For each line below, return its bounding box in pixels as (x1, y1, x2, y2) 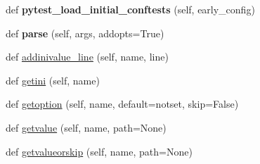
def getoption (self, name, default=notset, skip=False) (6, 96, 239, 111)
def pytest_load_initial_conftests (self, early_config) (6, 2, 255, 16)
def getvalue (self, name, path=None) (6, 120, 167, 134)
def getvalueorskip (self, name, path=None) (6, 144, 193, 158)
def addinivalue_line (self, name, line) (6, 49, 169, 64)
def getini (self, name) (6, 72, 100, 87)
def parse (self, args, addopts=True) (6, 25, 164, 40)
